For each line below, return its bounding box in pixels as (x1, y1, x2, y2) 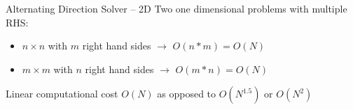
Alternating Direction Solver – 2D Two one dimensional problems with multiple (6, 1, 347, 15)
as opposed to (157, 86, 216, 101)
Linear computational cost (6, 86, 118, 101)
